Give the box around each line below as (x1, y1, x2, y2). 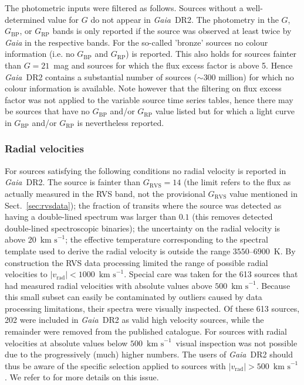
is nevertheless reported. (77, 116, 164, 128)
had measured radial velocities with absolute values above (5, 279, 212, 291)
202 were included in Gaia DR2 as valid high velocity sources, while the (5, 314, 264, 326)
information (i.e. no (5, 47, 75, 60)
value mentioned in (229, 187, 298, 199)
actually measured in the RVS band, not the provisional (5, 187, 205, 199)
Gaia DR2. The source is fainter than (5, 176, 141, 188)
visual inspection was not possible (175, 336, 298, 349)
